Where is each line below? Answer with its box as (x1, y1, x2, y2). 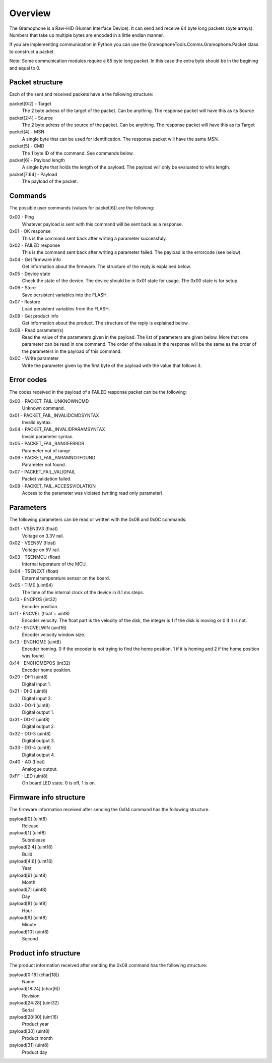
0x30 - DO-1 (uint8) (9, 702, 50, 709)
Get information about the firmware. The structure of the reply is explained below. (22, 263, 191, 270)
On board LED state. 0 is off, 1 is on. (22, 780, 96, 786)
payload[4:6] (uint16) (9, 858, 53, 864)
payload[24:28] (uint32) (9, 1000, 59, 1006)
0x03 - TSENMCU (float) (9, 554, 61, 560)
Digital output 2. (22, 723, 55, 729)
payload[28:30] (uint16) (9, 1014, 58, 1020)
